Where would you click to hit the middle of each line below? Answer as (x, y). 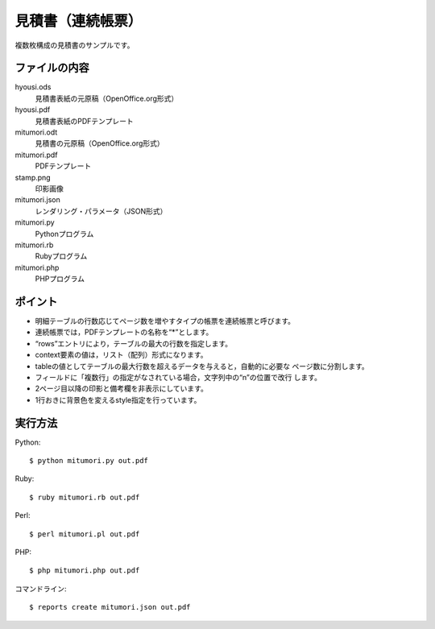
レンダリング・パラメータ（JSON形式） (101, 211)
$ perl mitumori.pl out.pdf (85, 534)
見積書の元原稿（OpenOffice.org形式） (99, 143)
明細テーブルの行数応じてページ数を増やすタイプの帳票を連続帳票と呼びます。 (165, 321)
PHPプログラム (60, 279)
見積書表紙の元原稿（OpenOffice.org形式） (107, 98)
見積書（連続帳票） (79, 21)
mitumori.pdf (36, 155)
